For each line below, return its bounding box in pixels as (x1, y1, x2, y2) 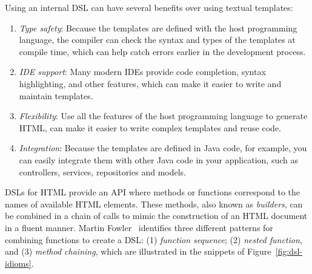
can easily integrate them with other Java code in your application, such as (19, 153, 298, 166)
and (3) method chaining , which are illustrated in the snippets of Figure (5, 245, 271, 258)
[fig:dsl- (275, 245, 302, 258)
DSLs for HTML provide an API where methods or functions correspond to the (5, 186, 300, 198)
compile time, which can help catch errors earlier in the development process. (19, 45, 306, 57)
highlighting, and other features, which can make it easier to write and (19, 77, 282, 90)
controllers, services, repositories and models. (19, 165, 186, 178)
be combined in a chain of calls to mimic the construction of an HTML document (5, 209, 308, 222)
